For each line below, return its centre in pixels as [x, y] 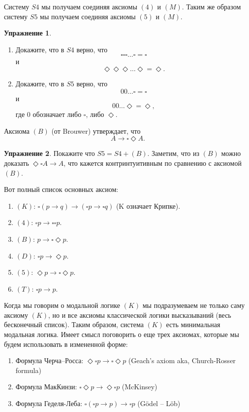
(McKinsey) [140, 387]
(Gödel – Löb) [159, 403]
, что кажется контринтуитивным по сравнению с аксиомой [153, 163]
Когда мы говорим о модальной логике [62, 305]
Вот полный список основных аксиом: [61, 189]
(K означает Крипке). [148, 206]
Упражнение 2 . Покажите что [49, 153]
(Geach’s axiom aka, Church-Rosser [182, 360]
